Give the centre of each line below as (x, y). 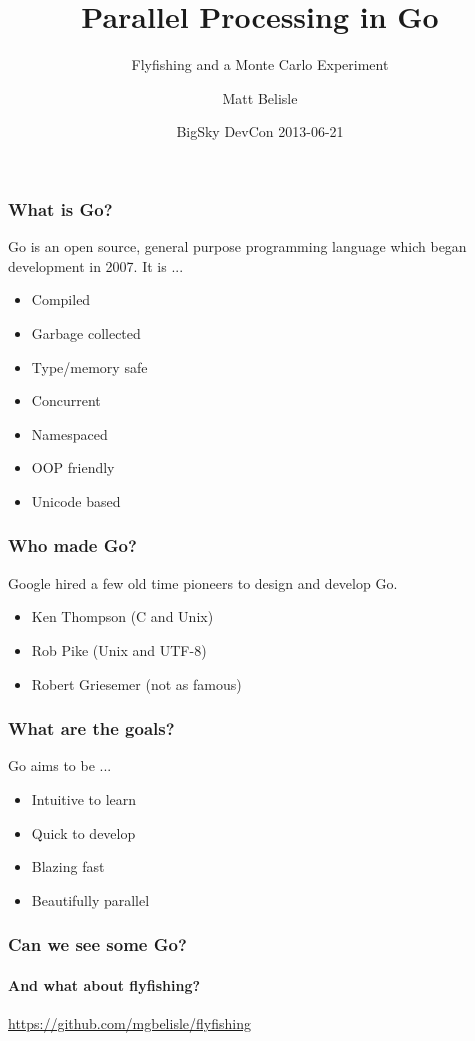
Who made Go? (72, 545)
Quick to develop (83, 832)
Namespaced (69, 433)
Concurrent (66, 400)
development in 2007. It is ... (96, 265)
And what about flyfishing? (104, 984)
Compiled (61, 299)
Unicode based (76, 500)
